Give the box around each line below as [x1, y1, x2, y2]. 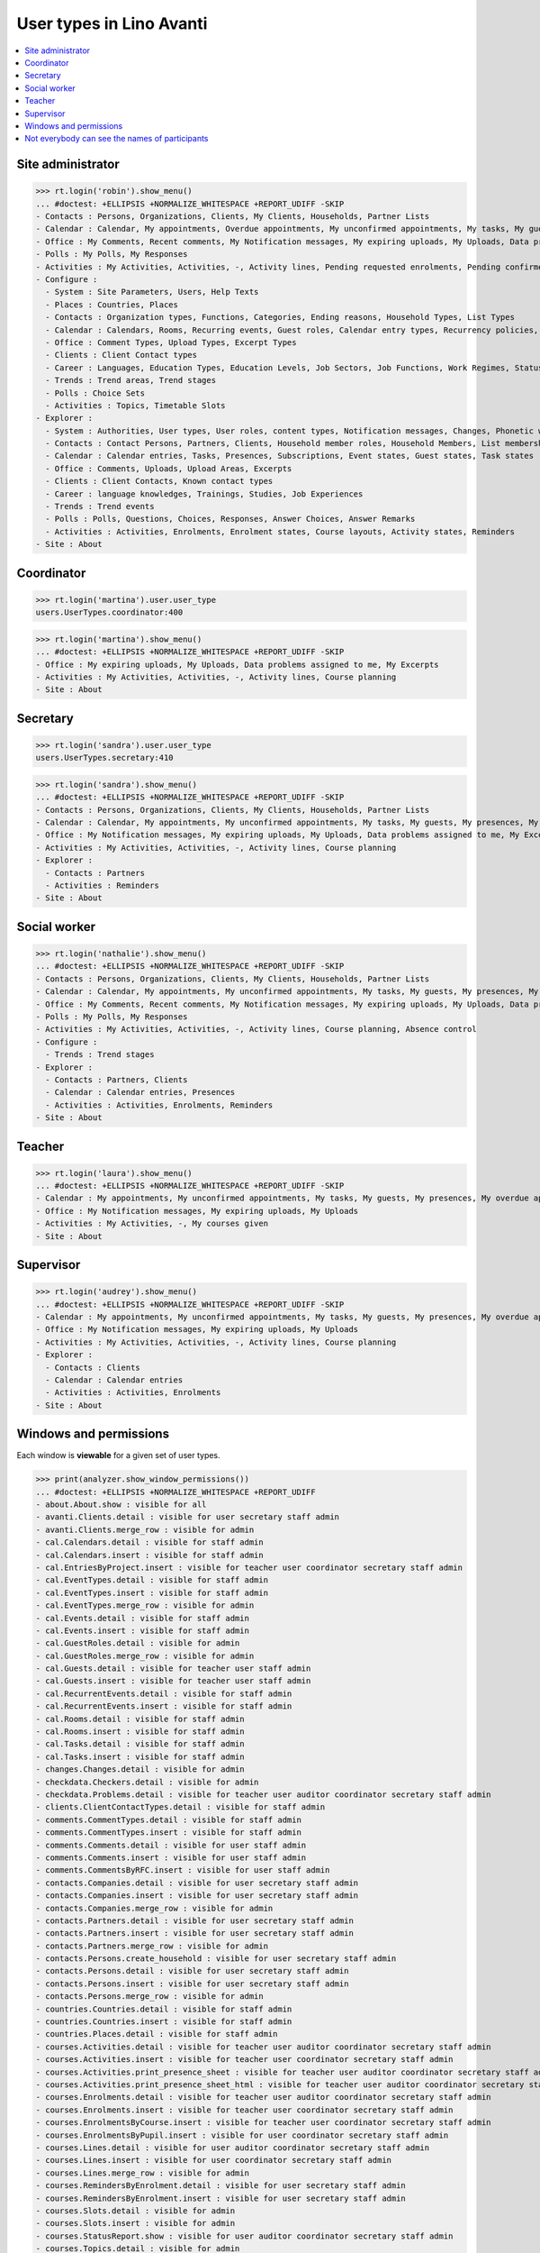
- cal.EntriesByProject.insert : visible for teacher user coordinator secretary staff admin [35, 1562, 463, 1573]
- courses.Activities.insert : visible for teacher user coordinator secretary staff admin [35, 2055, 454, 2065]
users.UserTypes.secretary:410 [35, 753, 175, 763]
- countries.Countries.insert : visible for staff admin [35, 2017, 292, 2027]
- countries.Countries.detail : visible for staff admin [35, 2003, 292, 2014]
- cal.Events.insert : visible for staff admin [35, 1625, 249, 1636]
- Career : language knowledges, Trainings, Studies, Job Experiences [45, 488, 364, 499]
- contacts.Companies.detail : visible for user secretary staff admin [35, 1877, 359, 1888]
